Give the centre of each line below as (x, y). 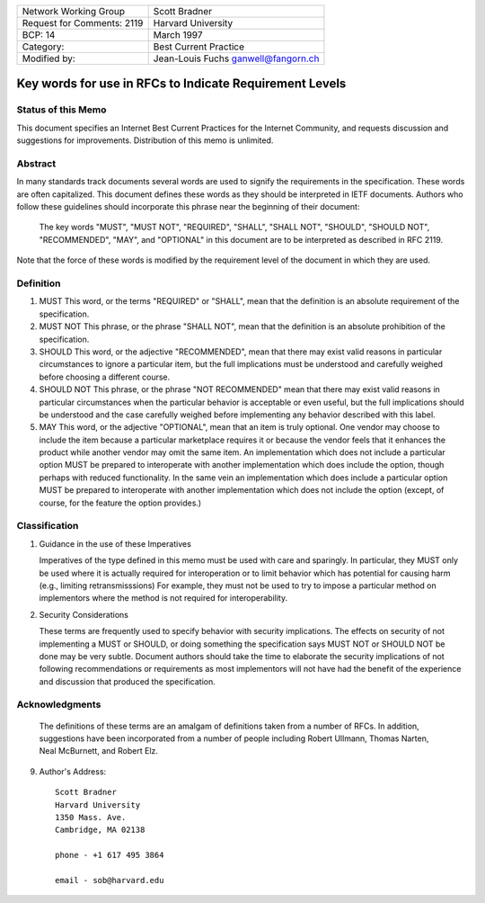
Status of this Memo (62, 110)
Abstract (36, 164)
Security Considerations (84, 614)
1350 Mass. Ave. (91, 817)
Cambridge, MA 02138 (100, 830)
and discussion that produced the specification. (127, 681)
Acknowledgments (59, 704)
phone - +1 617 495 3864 (110, 855)
